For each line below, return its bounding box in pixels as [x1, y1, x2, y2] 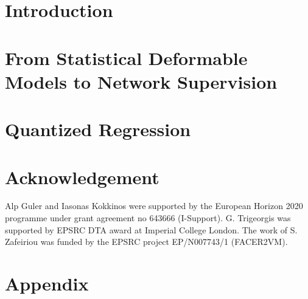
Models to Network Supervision [5, 69, 278, 94]
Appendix [5, 271, 89, 295]
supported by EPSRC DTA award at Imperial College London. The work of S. [5, 223, 298, 236]
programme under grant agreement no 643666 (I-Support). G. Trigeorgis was [5, 211, 291, 224]
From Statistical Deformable [5, 45, 248, 70]
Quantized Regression [5, 117, 191, 142]
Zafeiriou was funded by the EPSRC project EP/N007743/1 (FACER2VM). [5, 235, 288, 248]
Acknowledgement [5, 164, 159, 189]
